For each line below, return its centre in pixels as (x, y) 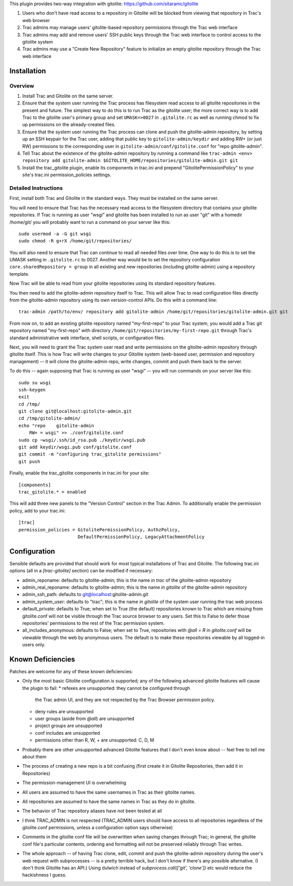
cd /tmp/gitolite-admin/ (50, 418)
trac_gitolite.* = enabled (52, 492)
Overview (22, 86)
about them (34, 756)
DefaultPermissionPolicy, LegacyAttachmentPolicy (141, 537)
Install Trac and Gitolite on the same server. (68, 96)
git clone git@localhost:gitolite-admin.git (75, 411)
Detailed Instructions (36, 188)
